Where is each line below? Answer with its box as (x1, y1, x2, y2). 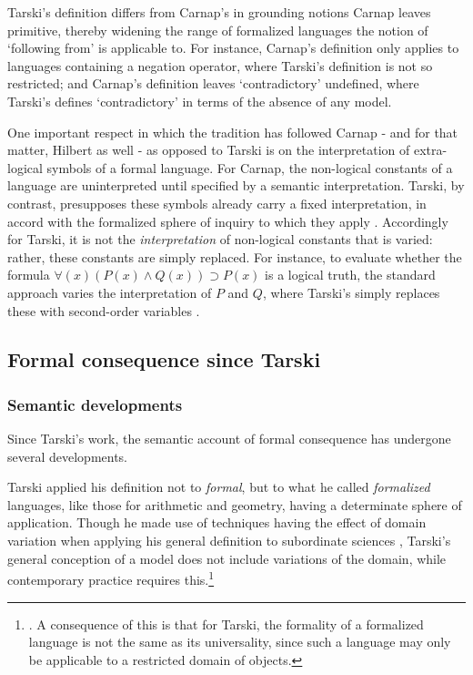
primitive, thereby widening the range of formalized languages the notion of (7, 20, 428, 39)
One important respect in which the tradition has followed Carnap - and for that (7, 122, 458, 141)
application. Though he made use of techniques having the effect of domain (7, 513, 427, 532)
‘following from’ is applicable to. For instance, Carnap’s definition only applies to (7, 38, 459, 57)
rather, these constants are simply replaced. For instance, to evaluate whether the (7, 247, 462, 266)
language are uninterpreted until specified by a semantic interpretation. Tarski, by (7, 176, 465, 195)
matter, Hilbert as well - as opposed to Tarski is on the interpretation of (7, 140, 410, 159)
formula (7, 265, 50, 284)
